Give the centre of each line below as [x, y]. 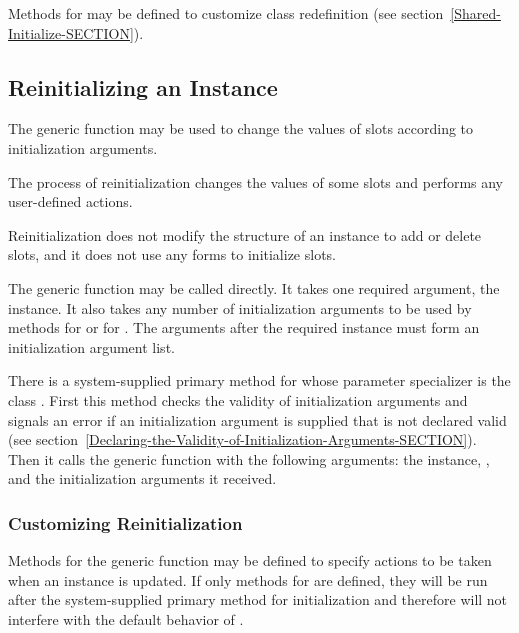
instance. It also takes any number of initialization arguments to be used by [240, 307]
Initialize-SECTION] [71, 32]
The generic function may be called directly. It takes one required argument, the [254, 287]
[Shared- [475, 13]
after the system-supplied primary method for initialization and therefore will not [258, 599]
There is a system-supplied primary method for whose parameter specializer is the [259, 380]
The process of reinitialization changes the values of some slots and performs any [256, 181]
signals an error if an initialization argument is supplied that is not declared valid [257, 419]
